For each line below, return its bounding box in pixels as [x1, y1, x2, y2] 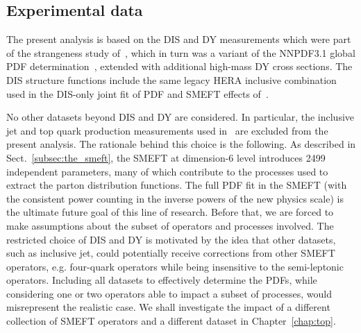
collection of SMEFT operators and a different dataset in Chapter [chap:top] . [6, 314, 336, 328]
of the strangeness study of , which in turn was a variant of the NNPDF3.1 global [6, 45, 355, 60]
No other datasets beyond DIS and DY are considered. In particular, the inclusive [6, 110, 355, 124]
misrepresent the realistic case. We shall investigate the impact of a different [6, 300, 330, 314]
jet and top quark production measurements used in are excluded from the [6, 123, 328, 137]
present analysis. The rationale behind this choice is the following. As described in [6, 137, 356, 151]
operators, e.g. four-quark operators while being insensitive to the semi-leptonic [6, 259, 344, 273]
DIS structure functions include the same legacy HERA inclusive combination [6, 72, 337, 87]
